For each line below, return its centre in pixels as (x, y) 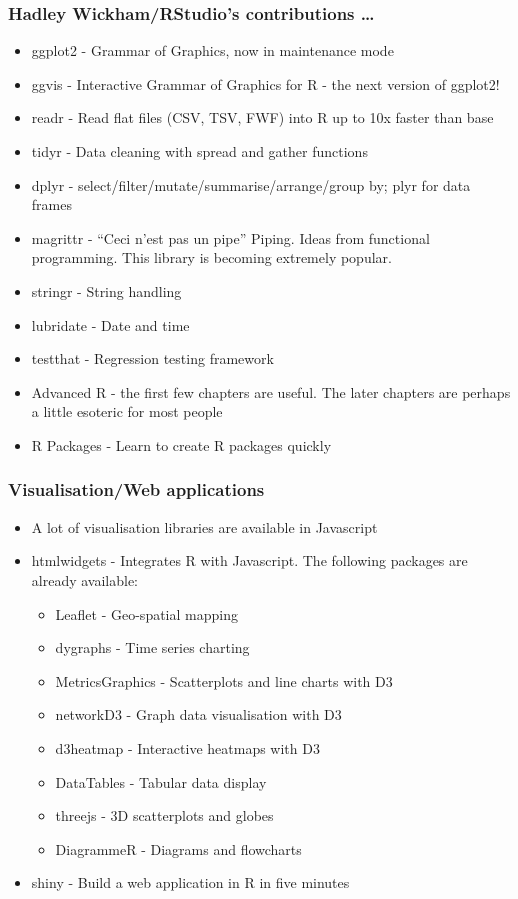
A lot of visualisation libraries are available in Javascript (204, 526)
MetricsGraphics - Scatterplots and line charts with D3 (224, 680)
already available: (85, 579)
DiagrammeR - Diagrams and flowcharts (178, 848)
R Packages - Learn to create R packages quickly (181, 444)
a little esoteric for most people (127, 411)
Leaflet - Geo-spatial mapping (146, 613)
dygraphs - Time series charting (152, 647)
